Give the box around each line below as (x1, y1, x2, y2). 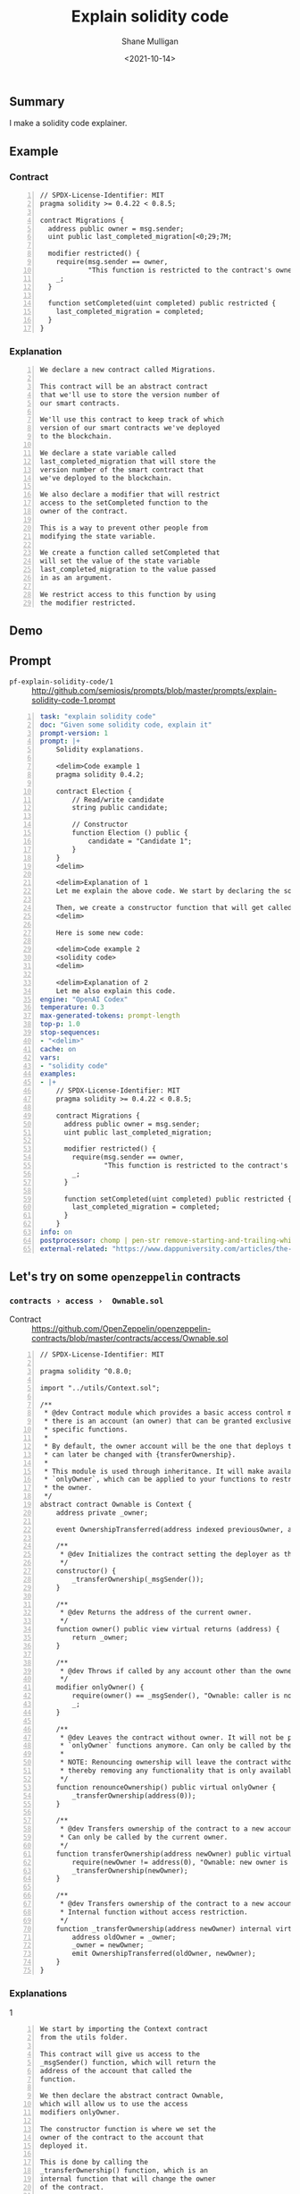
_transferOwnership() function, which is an (39, 2166, 208, 2175)
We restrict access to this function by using (39, 590, 216, 599)
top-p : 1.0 (39, 1020, 80, 1029)
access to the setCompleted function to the (39, 498, 208, 507)
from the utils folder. (39, 2033, 129, 2042)
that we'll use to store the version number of (39, 390, 221, 399)
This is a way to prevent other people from (39, 523, 208, 532)
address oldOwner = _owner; (71, 1933, 177, 1942)
